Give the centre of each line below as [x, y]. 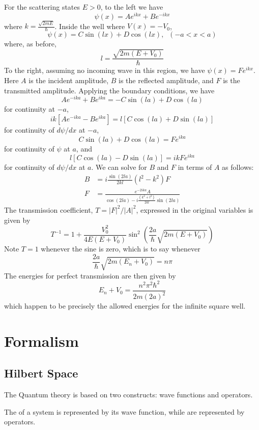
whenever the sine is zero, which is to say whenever [121, 249]
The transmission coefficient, [49, 209]
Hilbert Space [41, 373]
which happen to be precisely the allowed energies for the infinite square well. [125, 306]
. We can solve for [119, 167]
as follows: [238, 167]
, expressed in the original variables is [195, 209]
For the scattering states [42, 7]
